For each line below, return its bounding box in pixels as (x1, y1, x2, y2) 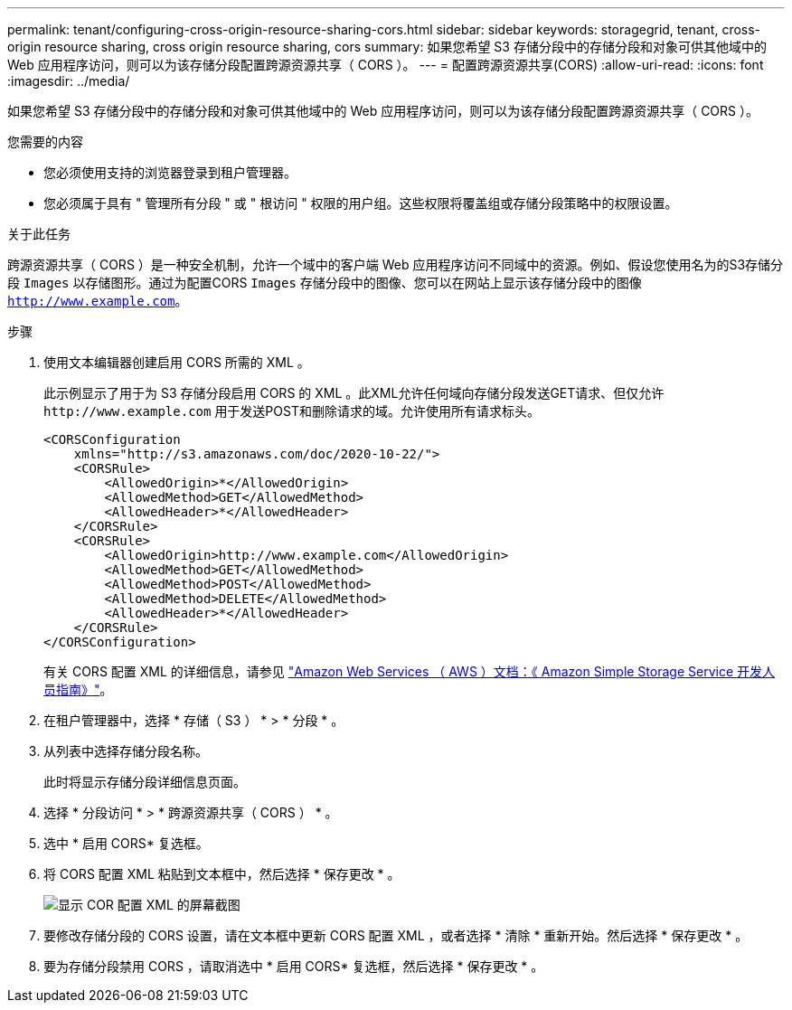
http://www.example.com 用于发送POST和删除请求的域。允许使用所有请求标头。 (43, 403, 540, 419)
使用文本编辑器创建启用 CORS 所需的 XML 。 (43, 354, 310, 370)
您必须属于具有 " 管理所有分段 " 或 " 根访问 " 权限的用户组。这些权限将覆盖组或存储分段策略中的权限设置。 (43, 195, 678, 211)
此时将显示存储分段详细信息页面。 (43, 774, 246, 789)
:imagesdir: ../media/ (7, 73, 130, 89)
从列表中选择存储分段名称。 (43, 743, 208, 759)
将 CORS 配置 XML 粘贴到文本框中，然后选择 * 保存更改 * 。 (43, 866, 401, 882)
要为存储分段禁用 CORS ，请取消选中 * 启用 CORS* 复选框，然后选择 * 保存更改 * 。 (43, 958, 544, 974)
